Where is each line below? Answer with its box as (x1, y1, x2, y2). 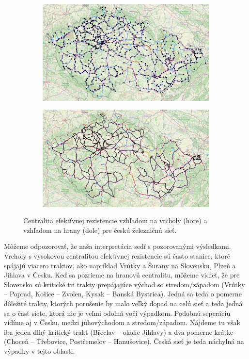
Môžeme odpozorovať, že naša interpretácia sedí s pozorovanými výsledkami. (4, 241, 231, 251)
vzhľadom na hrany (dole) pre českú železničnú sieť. (23, 225, 177, 235)
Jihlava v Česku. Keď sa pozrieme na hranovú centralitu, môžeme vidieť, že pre (4, 270, 240, 280)
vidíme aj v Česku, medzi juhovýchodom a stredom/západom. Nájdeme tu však (4, 317, 240, 327)
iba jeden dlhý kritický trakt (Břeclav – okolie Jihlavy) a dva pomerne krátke (4, 326, 233, 337)
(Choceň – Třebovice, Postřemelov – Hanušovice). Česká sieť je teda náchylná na (4, 336, 244, 346)
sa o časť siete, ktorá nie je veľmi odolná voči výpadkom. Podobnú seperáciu (4, 308, 231, 318)
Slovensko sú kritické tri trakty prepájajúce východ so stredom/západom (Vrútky (4, 279, 245, 289)
